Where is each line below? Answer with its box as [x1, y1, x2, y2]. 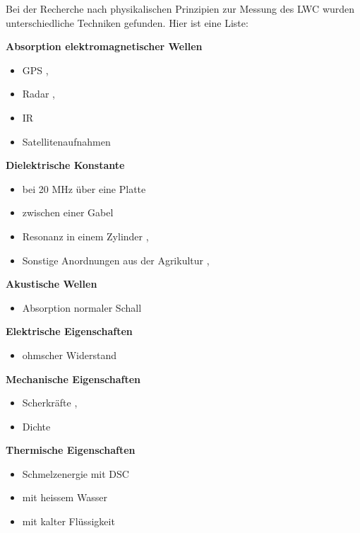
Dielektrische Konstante [6, 158, 125, 172]
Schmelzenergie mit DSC [22, 466, 129, 481]
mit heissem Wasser [22, 490, 107, 505]
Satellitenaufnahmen [22, 134, 111, 148]
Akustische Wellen [6, 276, 97, 291]
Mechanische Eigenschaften [6, 371, 141, 386]
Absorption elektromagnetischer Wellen [6, 39, 203, 54]
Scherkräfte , [22, 395, 78, 410]
